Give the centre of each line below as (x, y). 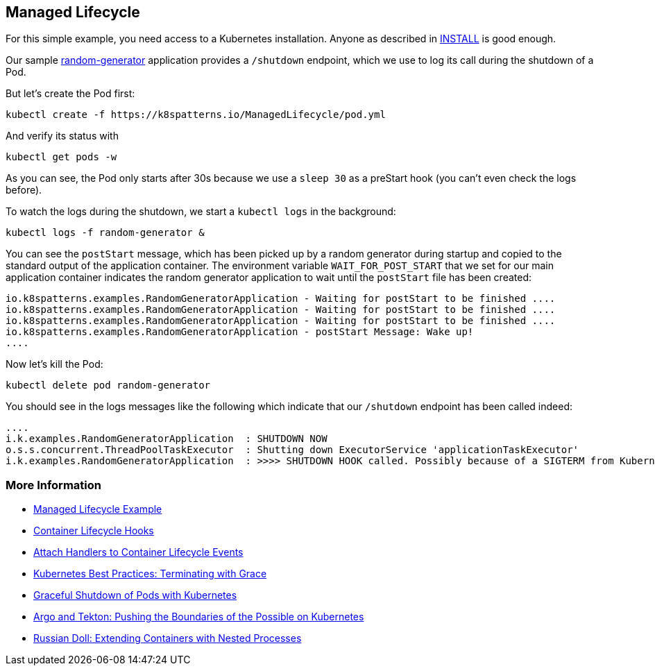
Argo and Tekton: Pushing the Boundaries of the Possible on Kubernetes (199, 617)
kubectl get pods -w (61, 157)
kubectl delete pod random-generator (108, 385)
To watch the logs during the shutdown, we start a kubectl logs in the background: (201, 212)
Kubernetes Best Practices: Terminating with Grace (150, 574)
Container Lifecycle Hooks (94, 531)
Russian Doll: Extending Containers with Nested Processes (168, 638)
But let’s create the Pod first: (70, 94)
